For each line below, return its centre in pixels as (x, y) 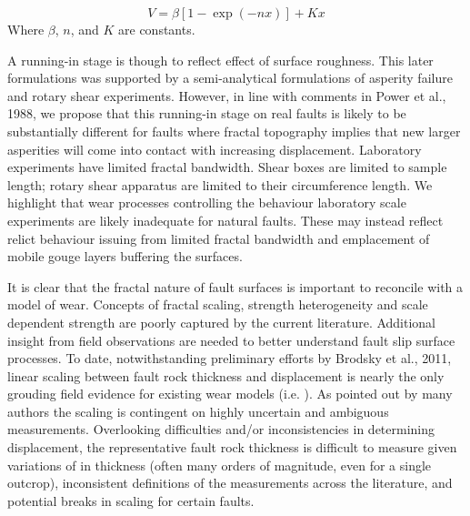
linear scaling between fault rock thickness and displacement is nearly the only (226, 375)
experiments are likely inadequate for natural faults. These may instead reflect (225, 220)
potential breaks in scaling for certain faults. (131, 500)
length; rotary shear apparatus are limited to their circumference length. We (220, 184)
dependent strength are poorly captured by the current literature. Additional (222, 322)
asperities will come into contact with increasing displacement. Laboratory (215, 149)
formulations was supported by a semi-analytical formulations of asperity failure (230, 78)
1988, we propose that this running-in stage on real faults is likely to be (207, 113)
